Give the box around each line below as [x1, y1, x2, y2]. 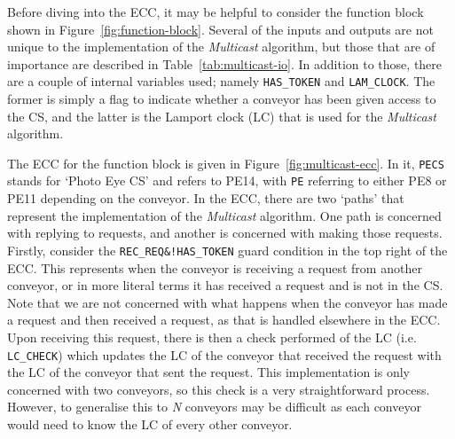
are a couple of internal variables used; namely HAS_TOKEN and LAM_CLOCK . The [7, 72, 435, 90]
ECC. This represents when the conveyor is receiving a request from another [7, 258, 422, 277]
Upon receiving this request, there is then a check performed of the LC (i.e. [7, 327, 417, 346]
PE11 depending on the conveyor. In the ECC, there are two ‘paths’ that [7, 189, 404, 208]
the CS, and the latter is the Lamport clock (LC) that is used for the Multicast [7, 106, 436, 125]
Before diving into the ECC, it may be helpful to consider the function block [7, 3, 424, 20]
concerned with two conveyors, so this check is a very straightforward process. [7, 380, 430, 398]
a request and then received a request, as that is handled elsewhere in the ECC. [7, 310, 441, 329]
